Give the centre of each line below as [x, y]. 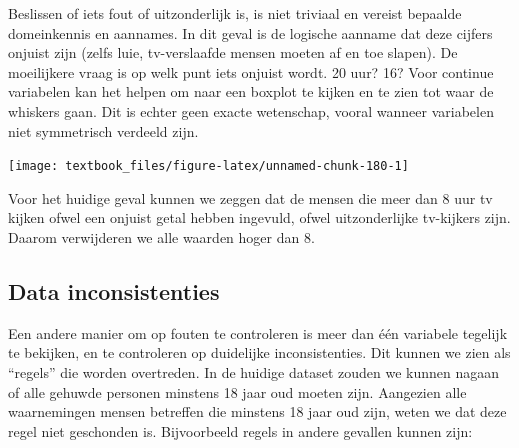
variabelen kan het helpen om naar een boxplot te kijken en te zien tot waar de [251, 91]
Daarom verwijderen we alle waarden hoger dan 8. [161, 237]
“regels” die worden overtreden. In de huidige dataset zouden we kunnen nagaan [254, 371]
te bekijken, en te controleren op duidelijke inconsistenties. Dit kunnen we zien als [259, 352]
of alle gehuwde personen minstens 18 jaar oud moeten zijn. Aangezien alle [237, 391]
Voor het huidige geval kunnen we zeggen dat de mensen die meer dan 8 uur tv [250, 197]
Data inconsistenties [114, 290]
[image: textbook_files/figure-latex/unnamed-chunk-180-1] [208, 166]
